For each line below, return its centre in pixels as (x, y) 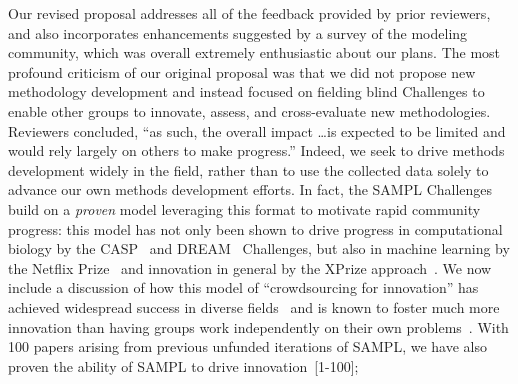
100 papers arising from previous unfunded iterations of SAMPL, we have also (247, 346)
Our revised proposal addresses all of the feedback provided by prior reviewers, (249, 13)
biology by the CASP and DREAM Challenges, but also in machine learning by (259, 248)
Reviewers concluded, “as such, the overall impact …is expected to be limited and (257, 130)
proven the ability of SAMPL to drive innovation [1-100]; (183, 365)
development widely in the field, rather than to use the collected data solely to (248, 169)
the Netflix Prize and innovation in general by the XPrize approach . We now (250, 267)
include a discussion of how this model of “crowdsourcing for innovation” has (243, 287)
